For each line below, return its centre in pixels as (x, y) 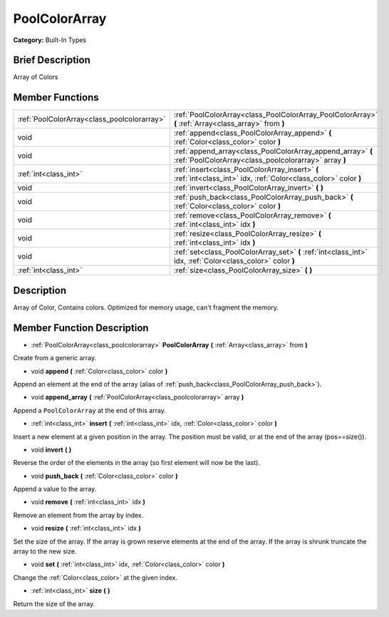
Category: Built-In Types (50, 40)
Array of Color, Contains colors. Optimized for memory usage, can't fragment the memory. (146, 307)
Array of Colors (36, 77)
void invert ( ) (51, 449)
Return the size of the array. (54, 603)
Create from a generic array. (55, 358)
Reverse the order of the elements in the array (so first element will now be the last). (136, 463)
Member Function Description (81, 328)
